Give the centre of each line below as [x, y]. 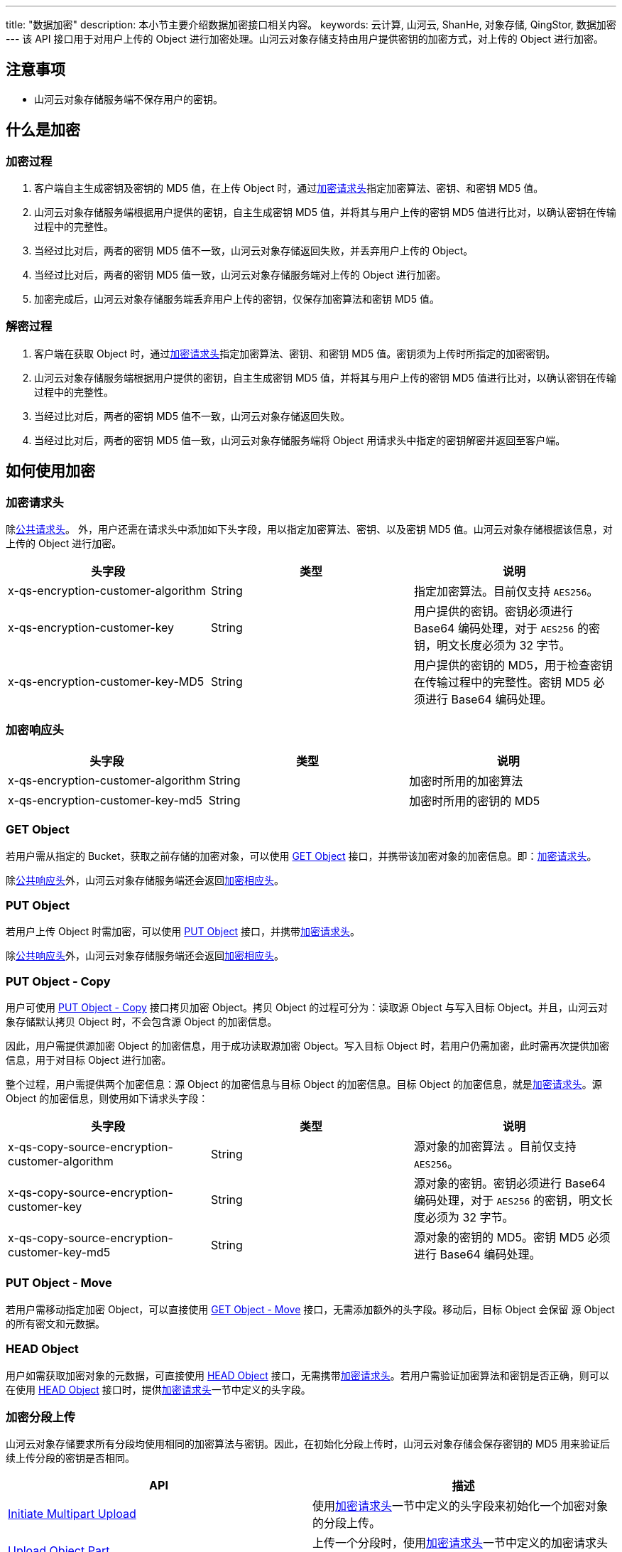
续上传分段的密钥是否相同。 [70, 1458]
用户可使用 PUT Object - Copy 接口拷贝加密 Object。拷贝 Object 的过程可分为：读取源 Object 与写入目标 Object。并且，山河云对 [307, 1008]
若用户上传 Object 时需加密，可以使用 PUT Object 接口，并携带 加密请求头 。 [183, 932]
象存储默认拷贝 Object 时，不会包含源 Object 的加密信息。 [142, 1022]
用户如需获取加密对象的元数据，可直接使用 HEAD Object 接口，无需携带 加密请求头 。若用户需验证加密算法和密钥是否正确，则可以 [307, 1375]
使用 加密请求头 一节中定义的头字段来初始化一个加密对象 [460, 1506]
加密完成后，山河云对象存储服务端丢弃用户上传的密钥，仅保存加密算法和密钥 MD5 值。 [237, 299]
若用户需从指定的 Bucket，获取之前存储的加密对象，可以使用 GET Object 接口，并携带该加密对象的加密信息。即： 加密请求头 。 [301, 856]
